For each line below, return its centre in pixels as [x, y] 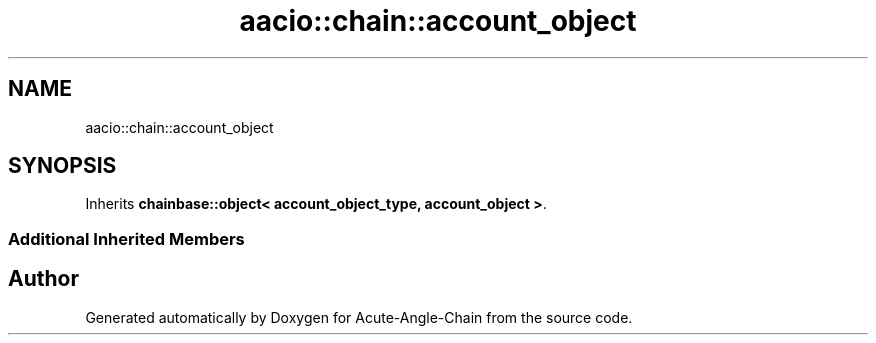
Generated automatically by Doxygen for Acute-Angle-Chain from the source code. [359, 317]
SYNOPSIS [62, 166]
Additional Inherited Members [126, 238]
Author [43, 279]
